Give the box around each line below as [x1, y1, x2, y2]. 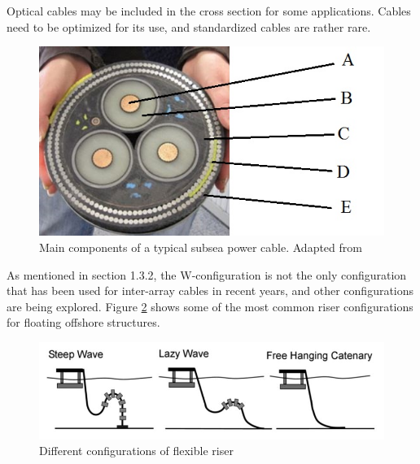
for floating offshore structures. [7, 314, 160, 331]
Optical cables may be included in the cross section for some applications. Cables [7, 2, 411, 19]
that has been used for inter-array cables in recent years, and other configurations [7, 282, 414, 299]
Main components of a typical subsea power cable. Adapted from [39, 238, 362, 255]
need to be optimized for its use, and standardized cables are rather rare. [7, 18, 371, 35]
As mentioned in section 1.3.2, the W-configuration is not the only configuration [7, 266, 407, 283]
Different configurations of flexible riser [39, 442, 234, 459]
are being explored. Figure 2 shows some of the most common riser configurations [7, 297, 413, 314]
